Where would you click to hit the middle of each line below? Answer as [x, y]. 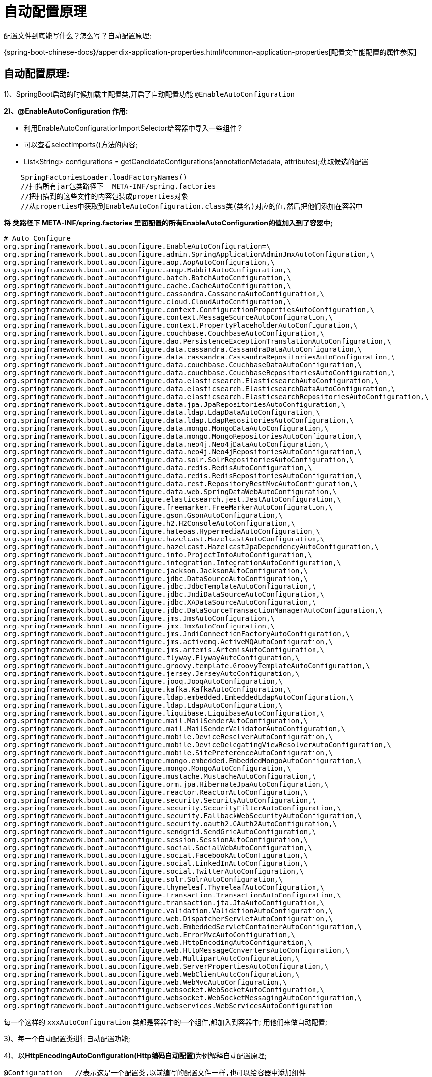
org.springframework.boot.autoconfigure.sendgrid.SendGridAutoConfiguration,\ [160, 831]
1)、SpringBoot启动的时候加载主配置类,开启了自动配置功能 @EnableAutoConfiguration [149, 94]
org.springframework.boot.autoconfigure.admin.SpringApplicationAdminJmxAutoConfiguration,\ [189, 254]
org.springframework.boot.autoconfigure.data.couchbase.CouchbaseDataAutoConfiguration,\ [183, 365]
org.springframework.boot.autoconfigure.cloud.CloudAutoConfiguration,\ [148, 301]
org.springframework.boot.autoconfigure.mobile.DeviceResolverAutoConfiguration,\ [168, 737]
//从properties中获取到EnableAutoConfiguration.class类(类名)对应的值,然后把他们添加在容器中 [192, 206]
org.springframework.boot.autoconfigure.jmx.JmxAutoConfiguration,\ [139, 626]
